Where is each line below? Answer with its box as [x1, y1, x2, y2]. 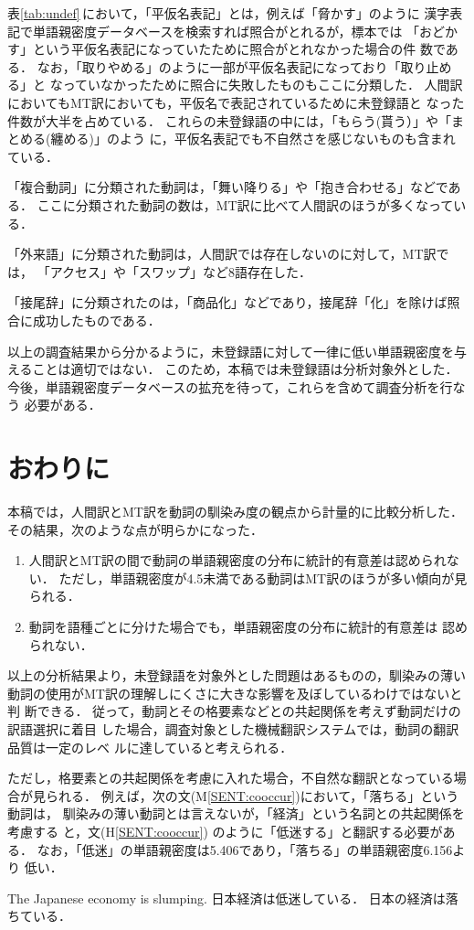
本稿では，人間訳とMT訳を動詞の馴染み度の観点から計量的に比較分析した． [7, 502, 463, 520]
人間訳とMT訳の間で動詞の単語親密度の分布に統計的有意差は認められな [28, 551, 459, 570]
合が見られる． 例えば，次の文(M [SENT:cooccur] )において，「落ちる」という [7, 786, 459, 805]
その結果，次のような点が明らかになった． [7, 519, 263, 539]
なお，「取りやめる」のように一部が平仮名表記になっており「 [37, 57, 401, 76]
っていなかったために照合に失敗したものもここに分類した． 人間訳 [62, 75, 463, 94]
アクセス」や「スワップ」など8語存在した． [49, 262, 311, 281]
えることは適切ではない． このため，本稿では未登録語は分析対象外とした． [7, 359, 458, 379]
